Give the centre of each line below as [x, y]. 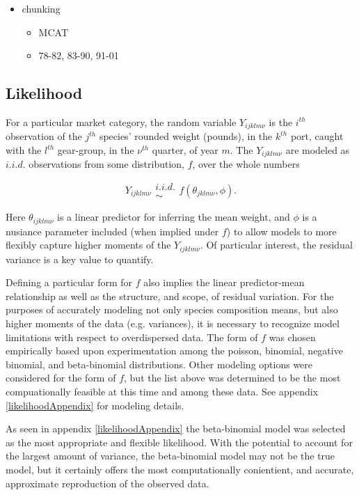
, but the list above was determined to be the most [232, 378]
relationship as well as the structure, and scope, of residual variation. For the [170, 296]
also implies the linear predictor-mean [224, 282]
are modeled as [318, 150]
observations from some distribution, [107, 164]
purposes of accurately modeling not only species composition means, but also [172, 309]
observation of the [44, 136]
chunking [41, 8]
